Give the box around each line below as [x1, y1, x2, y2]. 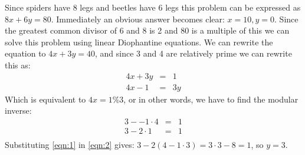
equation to [5, 47, 46, 60]
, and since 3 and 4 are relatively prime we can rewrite [94, 47, 292, 60]
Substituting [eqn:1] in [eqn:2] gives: [5, 138, 135, 150]
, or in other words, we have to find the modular [123, 93, 299, 105]
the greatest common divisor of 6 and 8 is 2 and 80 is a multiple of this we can [5, 24, 290, 37]
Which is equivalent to [5, 93, 86, 105]
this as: [5, 58, 31, 71]
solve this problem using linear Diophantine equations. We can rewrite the [5, 35, 273, 48]
